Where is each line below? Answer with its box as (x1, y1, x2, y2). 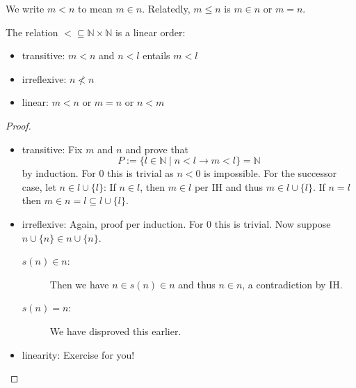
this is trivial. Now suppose (214, 216, 331, 231)
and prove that (125, 141, 189, 156)
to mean (77, 1, 113, 15)
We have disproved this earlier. (49, 323, 181, 338)
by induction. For (22, 166, 96, 180)
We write (6, 1, 44, 15)
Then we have (49, 277, 109, 291)
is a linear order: (115, 24, 186, 39)
